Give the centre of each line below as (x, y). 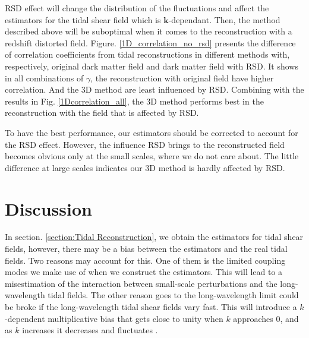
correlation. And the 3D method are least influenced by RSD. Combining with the (154, 89)
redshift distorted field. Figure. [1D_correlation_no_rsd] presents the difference (150, 42)
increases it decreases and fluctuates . (90, 330)
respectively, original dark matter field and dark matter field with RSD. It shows (152, 66)
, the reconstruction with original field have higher (182, 78)
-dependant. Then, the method (224, 19)
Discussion (48, 208)
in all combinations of (44, 78)
